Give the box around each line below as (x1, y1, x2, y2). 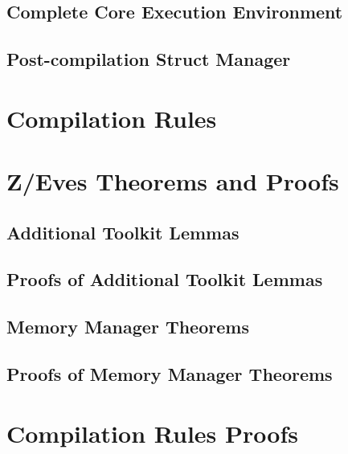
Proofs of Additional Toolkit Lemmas (6, 267, 323, 292)
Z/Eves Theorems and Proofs (6, 165, 339, 198)
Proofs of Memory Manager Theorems (6, 362, 333, 387)
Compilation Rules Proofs (6, 416, 298, 449)
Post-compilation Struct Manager (6, 47, 291, 72)
